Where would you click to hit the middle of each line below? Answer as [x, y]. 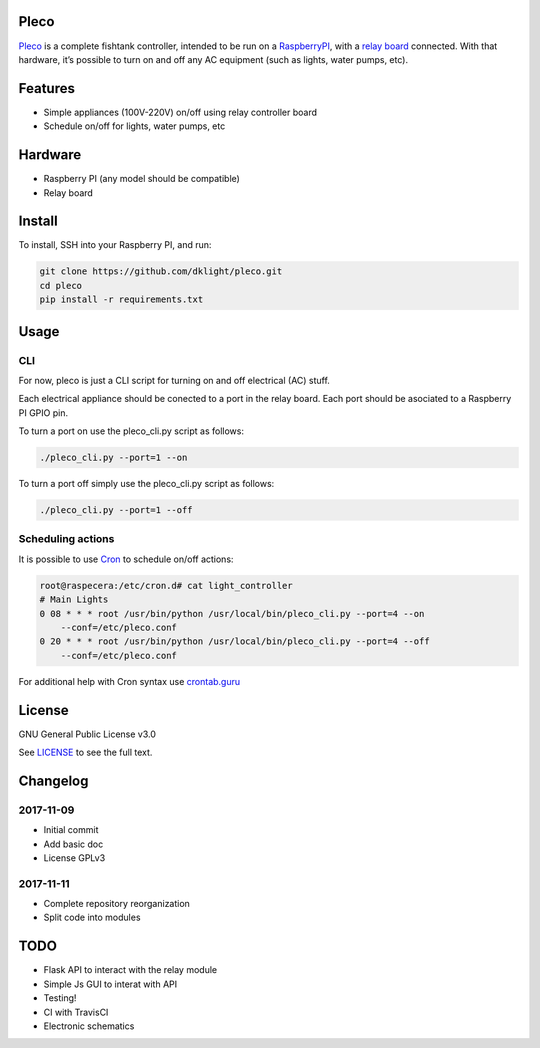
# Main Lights [74, 599]
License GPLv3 [74, 857]
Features [46, 88]
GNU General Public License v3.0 [87, 734]
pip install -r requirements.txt [121, 299]
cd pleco [61, 285]
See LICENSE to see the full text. [85, 752]
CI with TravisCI [76, 1012]
